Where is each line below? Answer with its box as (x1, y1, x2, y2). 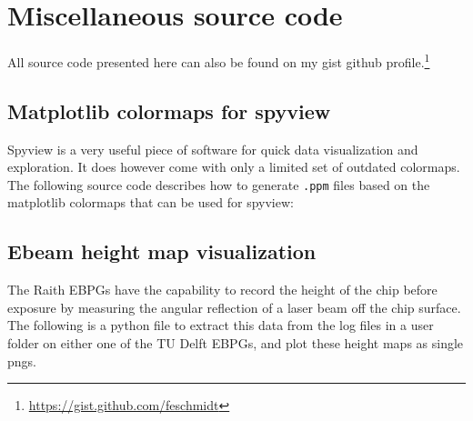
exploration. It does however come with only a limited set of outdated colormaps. (7, 157, 460, 176)
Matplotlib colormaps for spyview (7, 96, 331, 125)
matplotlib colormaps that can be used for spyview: (7, 193, 294, 212)
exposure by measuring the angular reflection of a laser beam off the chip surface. (7, 297, 461, 316)
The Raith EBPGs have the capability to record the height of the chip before (7, 280, 438, 299)
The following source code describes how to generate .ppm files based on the (7, 175, 430, 194)
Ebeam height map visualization (7, 237, 317, 266)
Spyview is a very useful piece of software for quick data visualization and (7, 139, 418, 158)
